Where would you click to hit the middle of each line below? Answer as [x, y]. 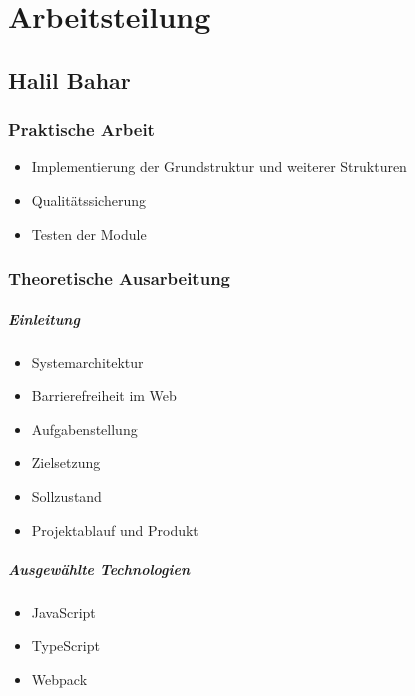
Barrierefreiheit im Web [104, 395]
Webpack [59, 678]
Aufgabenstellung [84, 428]
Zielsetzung [66, 462]
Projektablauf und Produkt [115, 529]
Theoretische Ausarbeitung [119, 278]
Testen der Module [89, 233]
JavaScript [63, 611]
